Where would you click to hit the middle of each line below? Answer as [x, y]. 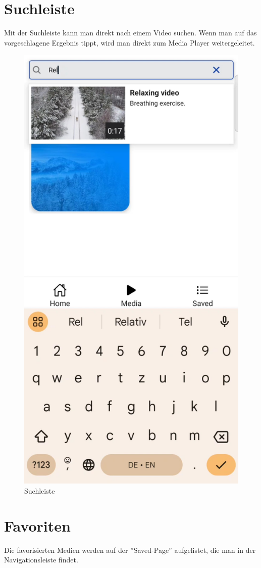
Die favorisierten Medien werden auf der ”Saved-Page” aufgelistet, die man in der [130, 550]
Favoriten [37, 525]
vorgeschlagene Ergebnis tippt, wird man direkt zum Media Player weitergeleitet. [129, 42]
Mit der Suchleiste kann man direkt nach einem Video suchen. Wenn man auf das [130, 33]
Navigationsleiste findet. [41, 560]
